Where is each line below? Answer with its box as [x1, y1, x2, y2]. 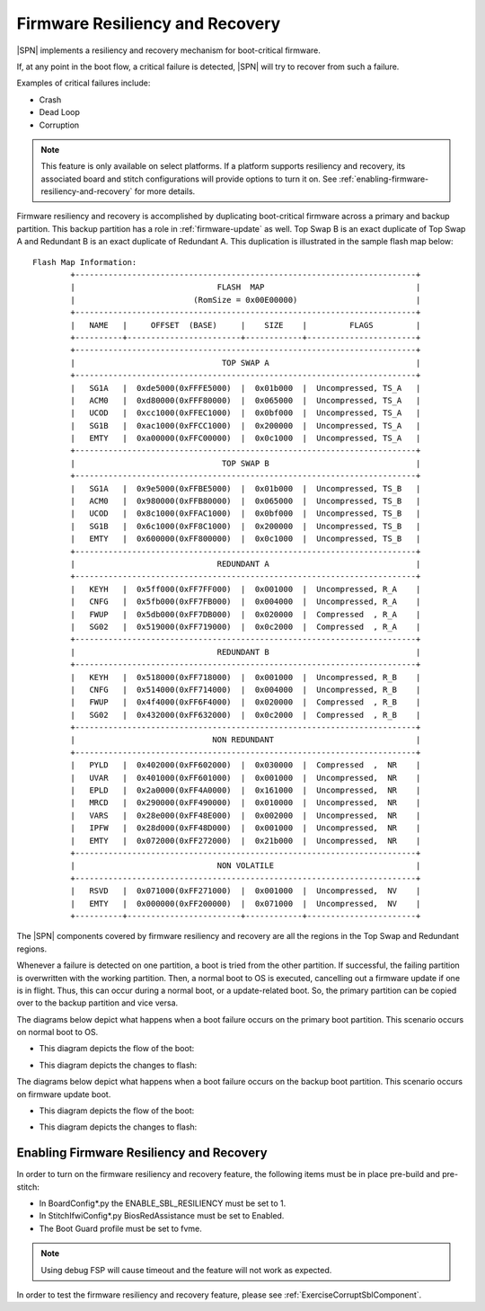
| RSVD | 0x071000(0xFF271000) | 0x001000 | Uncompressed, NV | [70, 886, 421, 896]
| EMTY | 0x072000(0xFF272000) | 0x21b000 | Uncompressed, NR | [70, 836, 421, 846]
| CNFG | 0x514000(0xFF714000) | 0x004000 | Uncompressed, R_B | [70, 684, 421, 695]
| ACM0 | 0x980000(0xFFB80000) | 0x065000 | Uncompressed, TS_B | [70, 496, 421, 507]
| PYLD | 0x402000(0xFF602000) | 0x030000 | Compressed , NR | [70, 760, 421, 770]
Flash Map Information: [32, 257, 137, 267]
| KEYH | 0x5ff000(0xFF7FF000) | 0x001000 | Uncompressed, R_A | [70, 584, 421, 594]
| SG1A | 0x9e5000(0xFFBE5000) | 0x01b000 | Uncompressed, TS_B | [70, 483, 421, 493]
